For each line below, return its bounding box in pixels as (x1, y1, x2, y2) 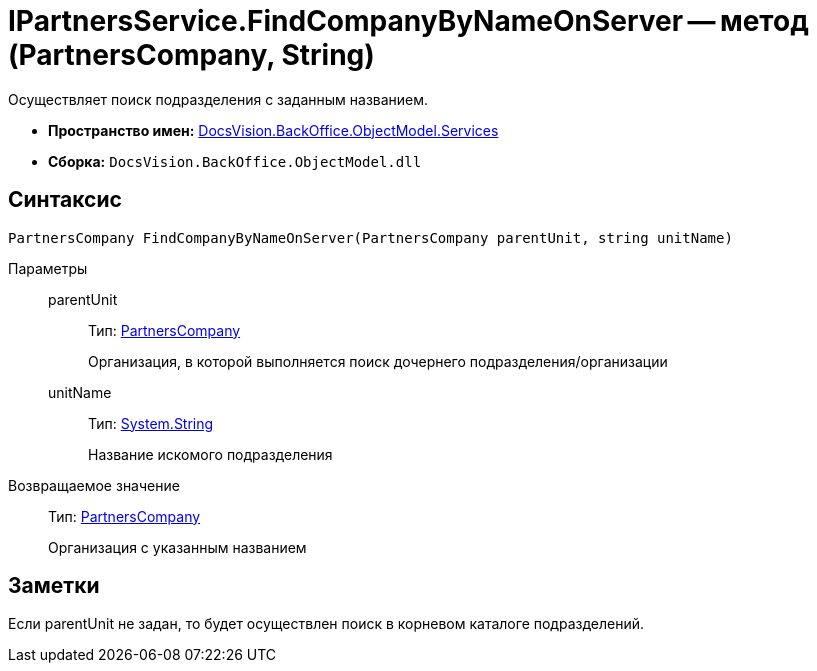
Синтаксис (8, 187, 122, 213)
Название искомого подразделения (88, 445, 333, 463)
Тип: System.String (88, 414, 214, 432)
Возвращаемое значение (8, 476, 180, 494)
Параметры (8, 259, 88, 277)
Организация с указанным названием (48, 538, 307, 556)
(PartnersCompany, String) (8, 38, 375, 72)
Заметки (8, 573, 100, 599)
